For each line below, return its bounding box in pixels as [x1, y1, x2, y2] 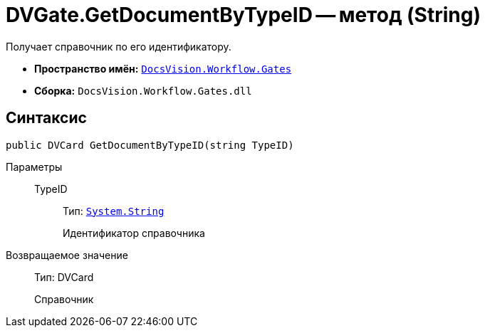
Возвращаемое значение [6, 248, 128, 261]
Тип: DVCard [34, 270, 94, 283]
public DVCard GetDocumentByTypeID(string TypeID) [6, 139, 294, 151]
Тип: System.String [63, 204, 165, 217]
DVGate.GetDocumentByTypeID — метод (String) [6, 3, 481, 27]
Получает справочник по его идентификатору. [6, 40, 231, 53]
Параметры [6, 160, 63, 173]
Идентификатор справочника [63, 226, 205, 239]
